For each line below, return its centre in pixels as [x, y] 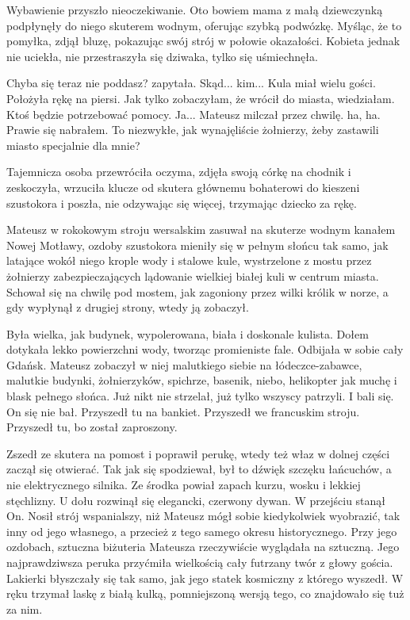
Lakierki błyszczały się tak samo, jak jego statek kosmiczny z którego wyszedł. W [205, 578]
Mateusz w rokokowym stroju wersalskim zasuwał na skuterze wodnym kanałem [201, 230]
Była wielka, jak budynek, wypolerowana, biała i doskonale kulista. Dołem [188, 333]
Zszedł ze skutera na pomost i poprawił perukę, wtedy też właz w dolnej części [198, 453]
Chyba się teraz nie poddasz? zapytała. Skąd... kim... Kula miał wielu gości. [191, 83]
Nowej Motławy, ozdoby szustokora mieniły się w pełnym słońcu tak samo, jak [197, 245]
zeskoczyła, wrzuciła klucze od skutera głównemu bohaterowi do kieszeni [183, 187]
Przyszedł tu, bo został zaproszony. [92, 427]
